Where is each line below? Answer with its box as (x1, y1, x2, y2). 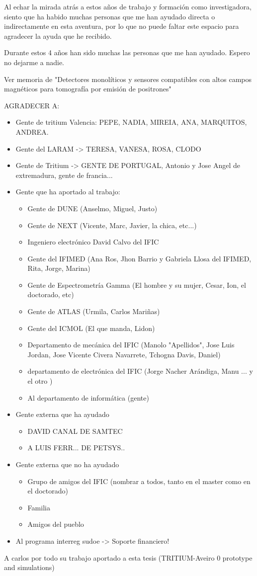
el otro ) (27, 376, 53, 386)
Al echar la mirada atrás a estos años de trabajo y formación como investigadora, (4, 1, 252, 11)
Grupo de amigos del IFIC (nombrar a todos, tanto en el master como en (27, 476, 251, 486)
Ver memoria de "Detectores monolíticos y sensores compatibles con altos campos (4, 74, 252, 84)
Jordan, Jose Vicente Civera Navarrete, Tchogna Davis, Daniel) (27, 349, 221, 359)
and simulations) (4, 562, 55, 573)
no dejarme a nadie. (4, 57, 64, 67)
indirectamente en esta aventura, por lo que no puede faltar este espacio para (4, 21, 239, 31)
